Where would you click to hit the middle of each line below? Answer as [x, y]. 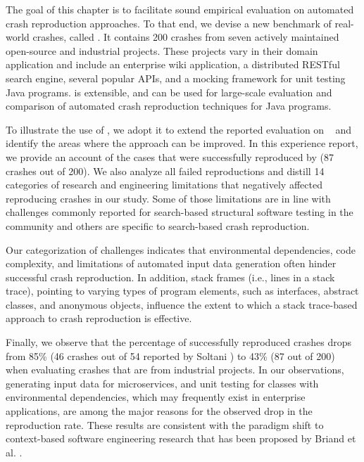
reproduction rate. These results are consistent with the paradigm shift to [165, 424]
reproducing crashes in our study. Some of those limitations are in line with [168, 198]
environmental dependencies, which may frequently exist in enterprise [156, 397]
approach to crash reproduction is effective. [99, 318]
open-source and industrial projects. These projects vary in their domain [162, 50]
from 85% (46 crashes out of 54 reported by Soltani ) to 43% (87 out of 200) [170, 355]
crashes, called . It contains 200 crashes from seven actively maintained [186, 37]
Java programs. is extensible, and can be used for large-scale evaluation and [169, 92]
